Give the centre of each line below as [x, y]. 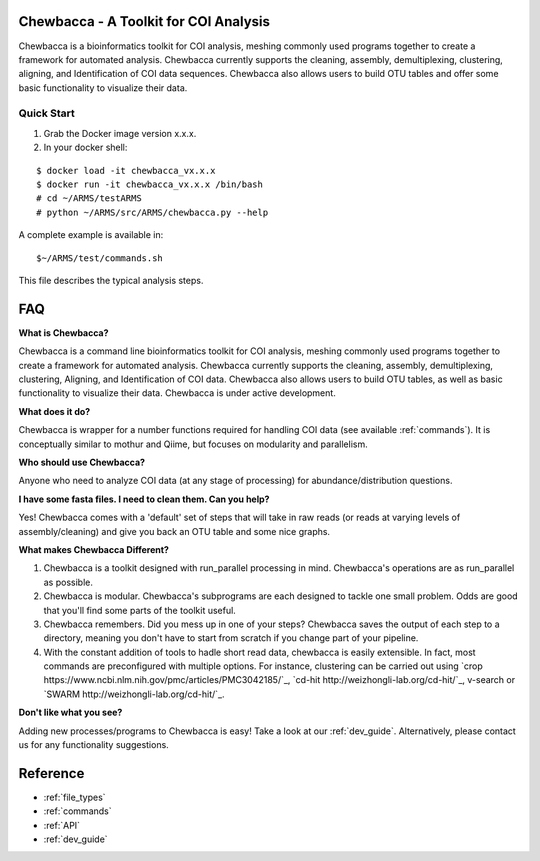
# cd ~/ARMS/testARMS [89, 198]
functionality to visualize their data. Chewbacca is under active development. [177, 393]
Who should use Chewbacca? [81, 462]
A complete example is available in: [91, 235]
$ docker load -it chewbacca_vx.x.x [126, 170]
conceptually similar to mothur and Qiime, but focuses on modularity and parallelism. [193, 444]
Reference [51, 773]
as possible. [68, 582]
